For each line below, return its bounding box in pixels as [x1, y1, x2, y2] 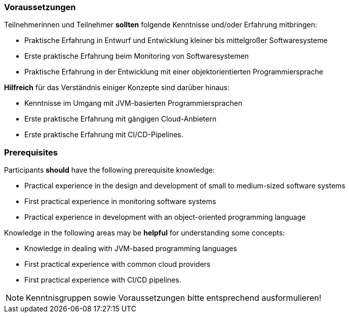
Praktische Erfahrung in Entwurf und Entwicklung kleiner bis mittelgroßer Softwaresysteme [24, 36, 328, 45]
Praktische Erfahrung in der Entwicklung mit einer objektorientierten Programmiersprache [24, 67, 323, 76]
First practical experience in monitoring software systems [24, 197, 216, 206]
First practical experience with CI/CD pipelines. [24, 275, 181, 285]
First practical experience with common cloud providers [24, 260, 211, 269]
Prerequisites [4, 147, 58, 157]
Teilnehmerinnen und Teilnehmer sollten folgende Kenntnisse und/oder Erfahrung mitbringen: [4, 20, 317, 29]
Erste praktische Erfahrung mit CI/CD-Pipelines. [24, 130, 183, 139]
